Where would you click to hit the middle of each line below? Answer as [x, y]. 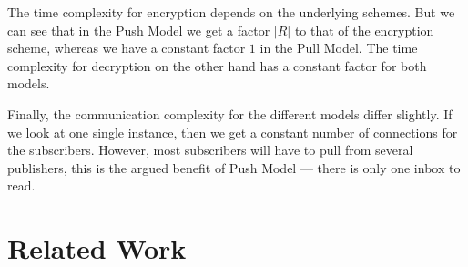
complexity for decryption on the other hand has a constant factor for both [217, 65]
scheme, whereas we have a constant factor [127, 48]
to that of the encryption [364, 30]
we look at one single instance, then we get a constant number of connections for [233, 132]
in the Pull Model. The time [339, 48]
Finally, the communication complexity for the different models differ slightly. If [230, 113]
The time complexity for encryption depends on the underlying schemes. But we [231, 12]
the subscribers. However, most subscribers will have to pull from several [210, 150]
